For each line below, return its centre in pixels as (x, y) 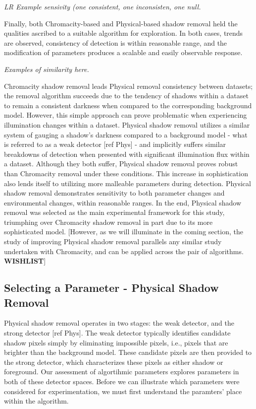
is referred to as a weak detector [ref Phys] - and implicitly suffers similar (115, 144)
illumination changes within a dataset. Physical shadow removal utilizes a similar (127, 124)
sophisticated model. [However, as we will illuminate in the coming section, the (124, 232)
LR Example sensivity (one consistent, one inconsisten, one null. (102, 6)
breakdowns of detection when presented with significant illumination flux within (127, 154)
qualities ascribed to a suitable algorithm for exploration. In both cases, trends (124, 33)
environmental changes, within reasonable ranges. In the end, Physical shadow (123, 202)
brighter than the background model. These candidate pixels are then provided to (128, 352)
